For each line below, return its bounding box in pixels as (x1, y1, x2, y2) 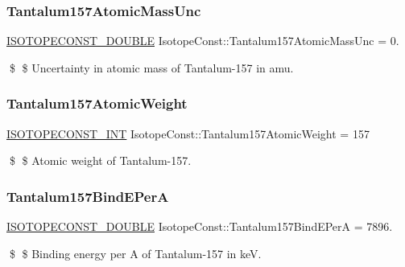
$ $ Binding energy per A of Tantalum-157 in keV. (9, 244, 262, 261)
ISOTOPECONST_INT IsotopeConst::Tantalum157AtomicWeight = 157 (6, 125, 370, 142)
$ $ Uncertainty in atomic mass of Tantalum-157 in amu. (9, 59, 294, 76)
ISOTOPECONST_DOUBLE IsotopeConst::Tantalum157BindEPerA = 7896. (6, 218, 393, 235)
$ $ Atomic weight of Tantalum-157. (9, 152, 192, 169)
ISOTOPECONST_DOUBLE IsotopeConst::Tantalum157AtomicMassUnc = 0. (6, 32, 399, 49)
